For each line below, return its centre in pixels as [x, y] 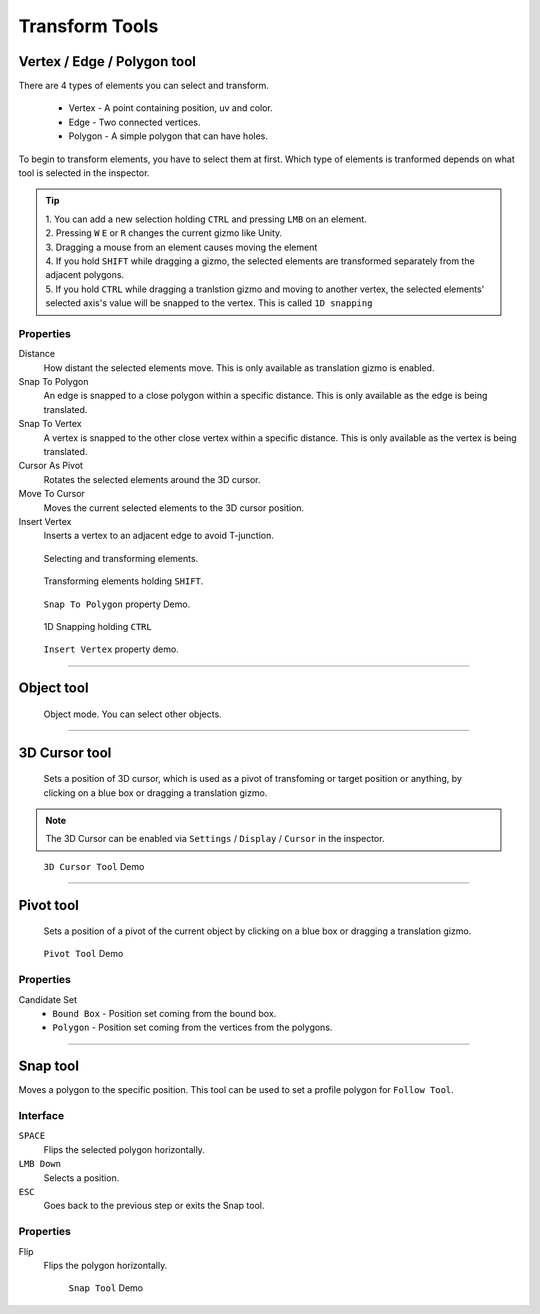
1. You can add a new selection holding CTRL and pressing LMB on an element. [206, 219]
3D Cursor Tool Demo [94, 866]
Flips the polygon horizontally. [105, 1265]
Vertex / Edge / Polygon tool [107, 61]
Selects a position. [81, 1177]
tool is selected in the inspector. [84, 173]
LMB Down [40, 1164]
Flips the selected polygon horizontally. [124, 1149]
